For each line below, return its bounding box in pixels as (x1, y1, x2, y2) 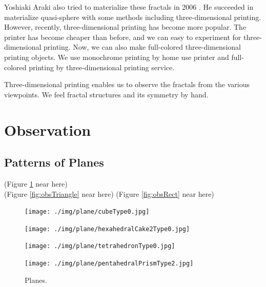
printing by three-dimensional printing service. (29, 61, 175, 72)
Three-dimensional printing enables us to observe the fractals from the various (4, 79, 250, 90)
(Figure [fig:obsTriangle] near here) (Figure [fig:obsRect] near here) (4, 188, 214, 199)
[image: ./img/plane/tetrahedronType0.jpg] (25, 242, 175, 250)
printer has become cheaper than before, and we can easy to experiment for (4, 31, 241, 42)
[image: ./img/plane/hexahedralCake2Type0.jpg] (25, 225, 190, 233)
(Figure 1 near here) (4, 178, 68, 189)
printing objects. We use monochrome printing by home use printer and (4, 51, 229, 62)
